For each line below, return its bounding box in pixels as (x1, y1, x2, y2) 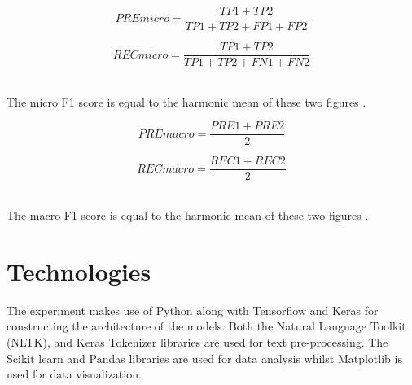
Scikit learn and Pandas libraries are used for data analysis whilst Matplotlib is (7, 349, 402, 366)
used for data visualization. (7, 365, 142, 383)
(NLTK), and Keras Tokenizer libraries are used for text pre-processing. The (7, 333, 388, 350)
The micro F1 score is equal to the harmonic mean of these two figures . (7, 93, 366, 110)
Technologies (7, 254, 151, 287)
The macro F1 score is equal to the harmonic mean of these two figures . (7, 207, 369, 224)
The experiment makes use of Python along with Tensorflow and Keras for (7, 301, 379, 318)
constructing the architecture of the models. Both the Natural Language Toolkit (7, 317, 406, 335)
